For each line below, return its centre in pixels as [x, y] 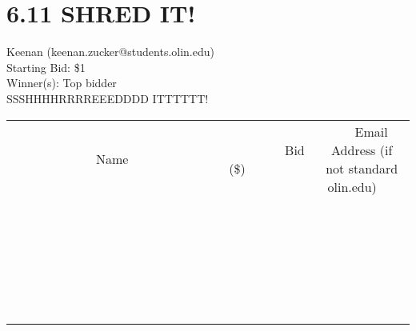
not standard [362, 168]
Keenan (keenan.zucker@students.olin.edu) [110, 52]
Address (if [362, 150]
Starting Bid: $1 [46, 67]
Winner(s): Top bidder [62, 83]
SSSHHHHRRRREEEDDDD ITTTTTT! [108, 98]
